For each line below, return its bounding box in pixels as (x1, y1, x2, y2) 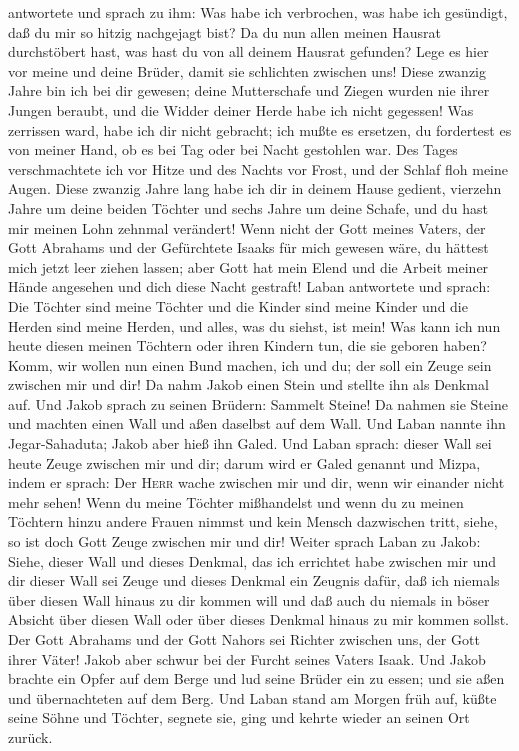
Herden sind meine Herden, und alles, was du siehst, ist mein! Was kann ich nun (8, 315, 501, 336)
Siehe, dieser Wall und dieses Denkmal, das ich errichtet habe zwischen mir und (8, 550, 496, 571)
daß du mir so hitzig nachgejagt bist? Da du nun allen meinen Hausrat (8, 21, 441, 42)
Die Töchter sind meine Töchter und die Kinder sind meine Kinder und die (8, 295, 468, 316)
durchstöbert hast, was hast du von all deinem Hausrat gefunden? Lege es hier (8, 41, 489, 62)
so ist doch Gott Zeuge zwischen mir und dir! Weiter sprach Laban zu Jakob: (8, 531, 481, 552)
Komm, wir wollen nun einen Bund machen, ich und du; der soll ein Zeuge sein (8, 354, 492, 375)
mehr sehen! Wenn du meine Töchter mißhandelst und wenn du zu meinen (8, 491, 464, 512)
